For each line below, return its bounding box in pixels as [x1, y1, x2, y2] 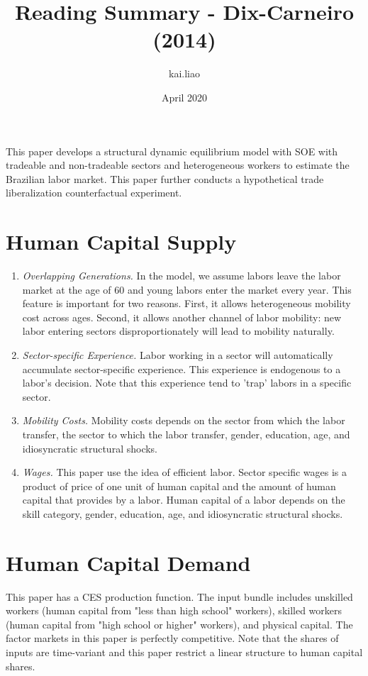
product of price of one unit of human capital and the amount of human [22, 478, 336, 493]
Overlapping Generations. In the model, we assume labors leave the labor [22, 268, 341, 282]
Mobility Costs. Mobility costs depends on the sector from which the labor [22, 413, 345, 428]
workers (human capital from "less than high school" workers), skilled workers [6, 603, 342, 618]
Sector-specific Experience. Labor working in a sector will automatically [22, 347, 333, 362]
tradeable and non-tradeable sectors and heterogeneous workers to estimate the [6, 157, 350, 172]
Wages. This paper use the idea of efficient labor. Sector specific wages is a [22, 465, 347, 480]
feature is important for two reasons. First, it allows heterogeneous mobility [22, 296, 351, 311]
